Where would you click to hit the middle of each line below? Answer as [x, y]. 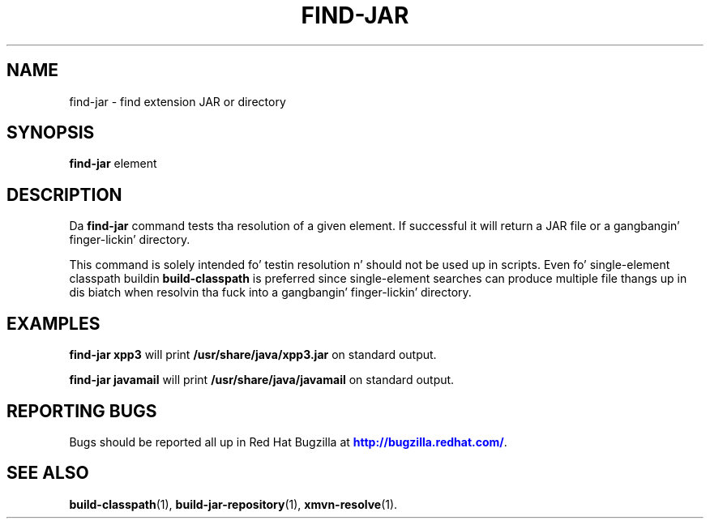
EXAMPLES [53, 323]
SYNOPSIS [51, 133]
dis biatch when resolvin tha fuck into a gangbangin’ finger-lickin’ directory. [270, 292]
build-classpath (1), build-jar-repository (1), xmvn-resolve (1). [233, 504]
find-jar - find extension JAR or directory [177, 101]
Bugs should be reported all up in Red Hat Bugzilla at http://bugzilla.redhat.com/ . [288, 442]
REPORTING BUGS [82, 411]
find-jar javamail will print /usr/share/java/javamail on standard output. [262, 380]
